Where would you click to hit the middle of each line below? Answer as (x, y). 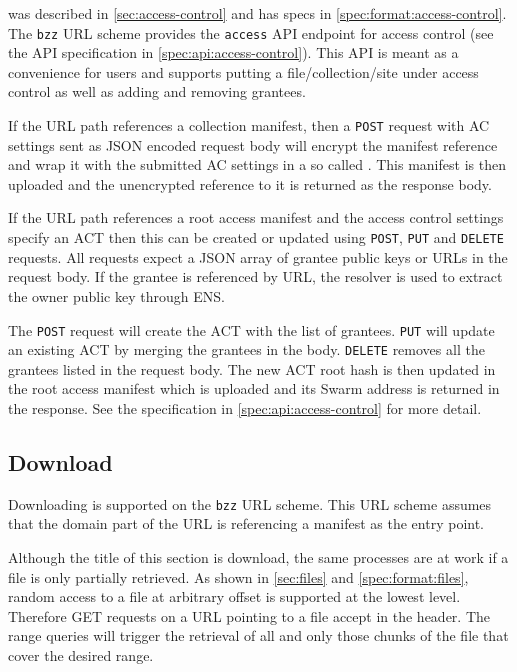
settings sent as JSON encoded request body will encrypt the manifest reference (253, 144)
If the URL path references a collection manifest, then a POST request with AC (249, 125)
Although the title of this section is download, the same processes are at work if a (258, 557)
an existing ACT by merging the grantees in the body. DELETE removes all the (246, 349)
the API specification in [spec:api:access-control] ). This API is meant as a (233, 52)
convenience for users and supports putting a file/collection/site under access (243, 71)
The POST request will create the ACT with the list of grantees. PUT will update (251, 329)
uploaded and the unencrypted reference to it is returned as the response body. (250, 183)
